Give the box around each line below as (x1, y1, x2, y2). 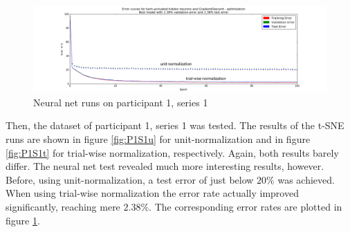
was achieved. (277, 172, 335, 186)
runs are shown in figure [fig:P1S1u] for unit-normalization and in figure (6, 132, 311, 146)
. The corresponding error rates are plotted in (149, 200, 342, 214)
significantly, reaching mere (6, 200, 120, 214)
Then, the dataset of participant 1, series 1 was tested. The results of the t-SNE (6, 118, 344, 133)
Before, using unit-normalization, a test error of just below (6, 172, 254, 186)
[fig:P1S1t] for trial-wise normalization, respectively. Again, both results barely (6, 145, 339, 159)
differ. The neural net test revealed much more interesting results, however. (6, 159, 324, 173)
